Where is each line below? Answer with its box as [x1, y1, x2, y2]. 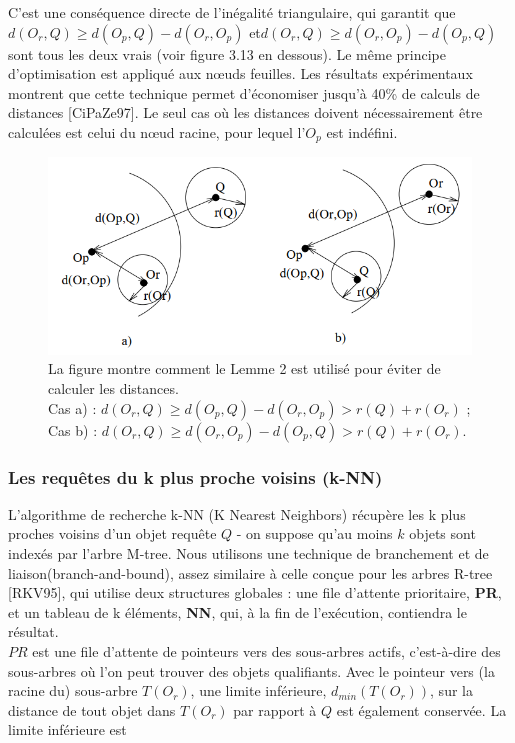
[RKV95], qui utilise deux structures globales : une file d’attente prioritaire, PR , [8, 582, 502, 603]
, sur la [430, 680, 473, 701]
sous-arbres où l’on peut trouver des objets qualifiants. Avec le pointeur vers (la [8, 660, 495, 681]
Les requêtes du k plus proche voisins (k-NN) [8, 464, 383, 489]
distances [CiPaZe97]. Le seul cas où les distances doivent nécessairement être [8, 102, 483, 123]
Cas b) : [48, 419, 98, 440]
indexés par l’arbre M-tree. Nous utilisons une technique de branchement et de [8, 543, 489, 564]
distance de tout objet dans [8, 699, 176, 720]
